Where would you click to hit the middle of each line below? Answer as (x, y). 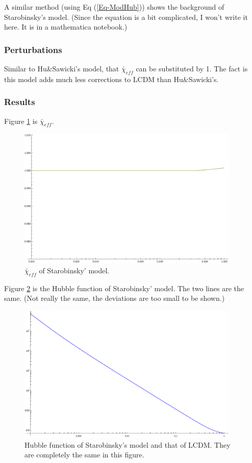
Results (20, 102)
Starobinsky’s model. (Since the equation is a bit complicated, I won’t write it (126, 17)
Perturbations (33, 49)
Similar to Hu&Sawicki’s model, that (62, 68)
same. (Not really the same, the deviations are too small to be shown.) (115, 298)
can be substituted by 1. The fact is (192, 68)
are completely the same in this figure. (84, 455)
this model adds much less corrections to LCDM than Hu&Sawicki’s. (111, 79)
